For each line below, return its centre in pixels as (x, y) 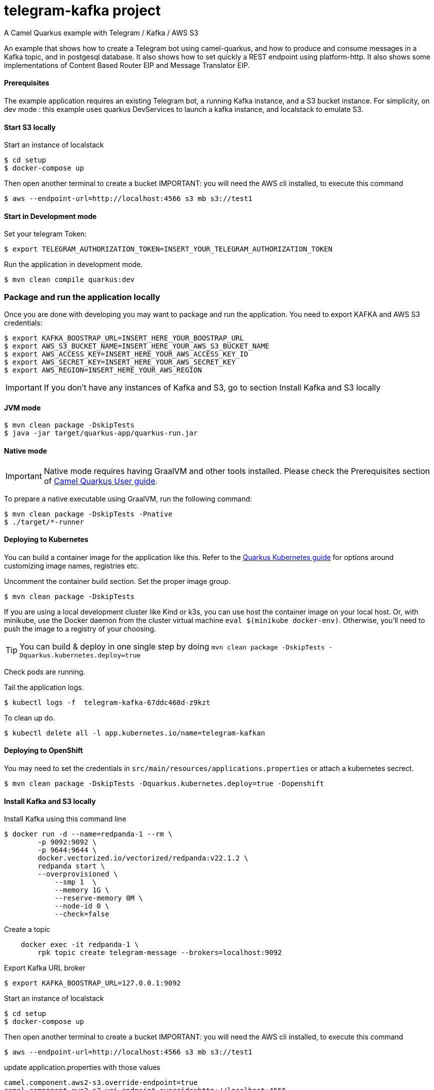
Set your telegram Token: (45, 234)
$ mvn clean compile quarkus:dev (69, 280)
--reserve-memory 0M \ (99, 898)
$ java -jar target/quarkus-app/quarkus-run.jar (101, 433)
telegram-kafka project (82, 10)
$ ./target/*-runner (44, 522)
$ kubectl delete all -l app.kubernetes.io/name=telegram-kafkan (135, 733)
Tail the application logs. (44, 687)
